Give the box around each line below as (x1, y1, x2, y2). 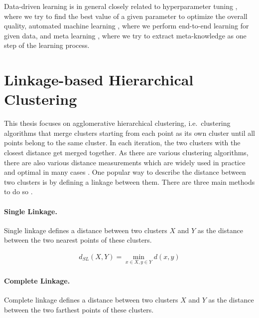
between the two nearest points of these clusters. (4, 235, 152, 245)
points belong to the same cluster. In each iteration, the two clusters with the (4, 137, 241, 148)
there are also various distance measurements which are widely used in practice (4, 157, 246, 167)
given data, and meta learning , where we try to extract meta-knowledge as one (4, 30, 247, 40)
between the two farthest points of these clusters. (4, 304, 154, 315)
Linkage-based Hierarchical (4, 69, 194, 90)
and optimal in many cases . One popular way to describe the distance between (4, 167, 246, 177)
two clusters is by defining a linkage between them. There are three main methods (4, 176, 255, 187)
